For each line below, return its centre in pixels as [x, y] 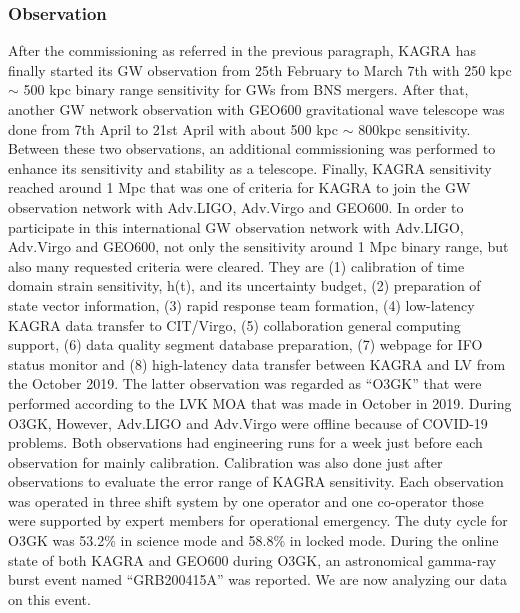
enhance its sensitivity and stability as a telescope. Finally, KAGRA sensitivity [250, 167]
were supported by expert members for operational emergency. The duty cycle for [258, 520]
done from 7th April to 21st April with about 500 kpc [173, 128]
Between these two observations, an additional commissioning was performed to [252, 148]
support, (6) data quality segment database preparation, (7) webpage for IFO [245, 344]
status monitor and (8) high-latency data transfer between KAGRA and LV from [257, 363]
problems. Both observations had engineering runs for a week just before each [245, 442]
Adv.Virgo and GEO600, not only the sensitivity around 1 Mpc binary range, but [258, 246]
